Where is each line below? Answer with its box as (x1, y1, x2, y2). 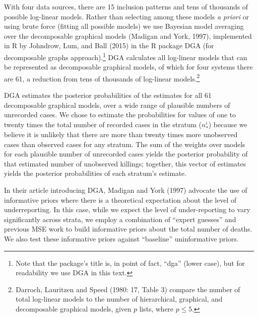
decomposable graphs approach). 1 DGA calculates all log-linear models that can (4, 50, 247, 62)
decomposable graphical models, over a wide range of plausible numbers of (4, 99, 230, 110)
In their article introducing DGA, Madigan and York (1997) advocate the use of (4, 184, 248, 195)
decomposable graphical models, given (15, 303, 131, 314)
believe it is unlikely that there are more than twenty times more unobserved (4, 129, 238, 139)
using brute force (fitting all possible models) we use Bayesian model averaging (4, 21, 244, 31)
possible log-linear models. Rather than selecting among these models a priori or (4, 11, 249, 21)
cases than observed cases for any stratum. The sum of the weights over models (4, 139, 246, 149)
